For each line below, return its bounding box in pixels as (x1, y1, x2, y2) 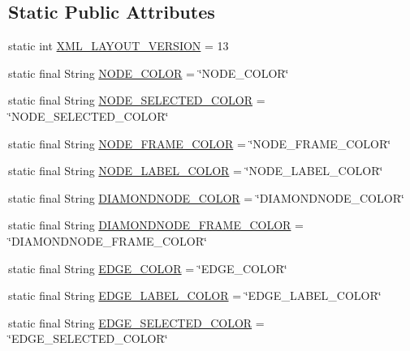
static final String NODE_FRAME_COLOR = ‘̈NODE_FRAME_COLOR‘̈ (8, 135, 391, 152)
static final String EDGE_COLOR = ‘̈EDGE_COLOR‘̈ (8, 259, 287, 276)
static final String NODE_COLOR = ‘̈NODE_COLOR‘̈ (8, 64, 289, 81)
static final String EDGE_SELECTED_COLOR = (8, 314, 265, 331)
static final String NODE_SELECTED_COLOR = (8, 92, 265, 109)
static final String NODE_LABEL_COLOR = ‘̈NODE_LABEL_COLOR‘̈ (8, 162, 383, 179)
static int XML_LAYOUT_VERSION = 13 (8, 37, 229, 54)
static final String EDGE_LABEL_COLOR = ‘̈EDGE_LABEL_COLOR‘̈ (8, 287, 382, 304)
